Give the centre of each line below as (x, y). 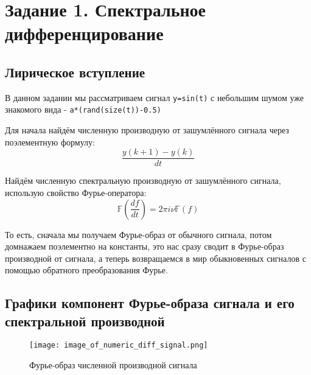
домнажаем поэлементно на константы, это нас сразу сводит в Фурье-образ (145, 246)
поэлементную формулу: (50, 142)
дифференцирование (84, 33)
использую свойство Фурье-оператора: (76, 192)
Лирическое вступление (75, 72)
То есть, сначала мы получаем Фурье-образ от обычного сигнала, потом (138, 234)
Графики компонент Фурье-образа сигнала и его (150, 303)
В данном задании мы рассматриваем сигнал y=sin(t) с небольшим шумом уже (154, 97)
